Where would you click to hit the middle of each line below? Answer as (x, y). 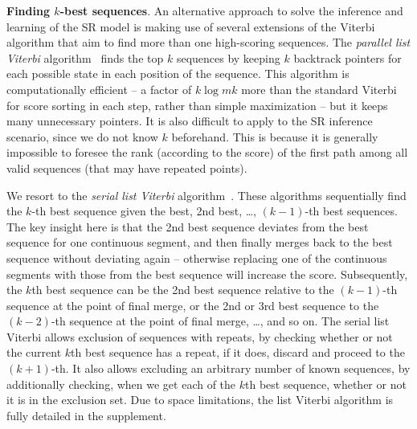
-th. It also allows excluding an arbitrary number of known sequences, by (231, 368)
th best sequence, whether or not (326, 384)
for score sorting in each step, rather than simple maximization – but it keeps (197, 105)
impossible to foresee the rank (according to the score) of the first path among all (207, 152)
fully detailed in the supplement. (86, 415)
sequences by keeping (228, 57)
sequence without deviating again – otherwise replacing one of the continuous (197, 257)
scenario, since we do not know (82, 136)
